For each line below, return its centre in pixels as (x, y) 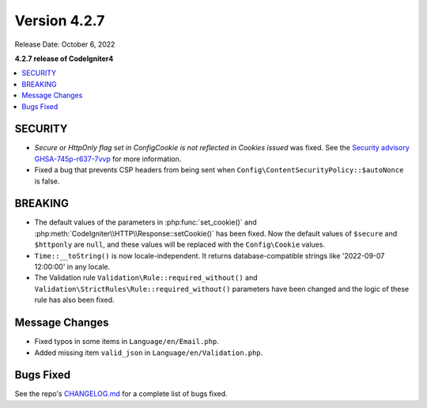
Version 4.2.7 (60, 21)
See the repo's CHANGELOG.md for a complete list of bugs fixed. (121, 394)
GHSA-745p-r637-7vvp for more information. (108, 159)
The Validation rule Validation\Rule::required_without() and (146, 278)
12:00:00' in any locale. (72, 267)
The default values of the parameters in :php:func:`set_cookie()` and (145, 222)
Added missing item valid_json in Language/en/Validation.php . (149, 353)
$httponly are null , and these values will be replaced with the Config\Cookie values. (180, 244)
